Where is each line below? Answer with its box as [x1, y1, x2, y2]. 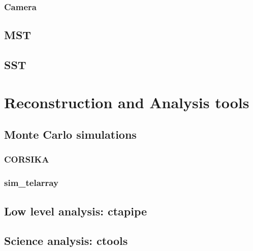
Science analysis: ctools [4, 233, 128, 248]
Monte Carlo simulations [4, 127, 137, 142]
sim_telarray [4, 176, 58, 189]
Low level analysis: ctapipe [4, 203, 147, 218]
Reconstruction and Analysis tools [4, 91, 249, 112]
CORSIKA [4, 153, 49, 166]
